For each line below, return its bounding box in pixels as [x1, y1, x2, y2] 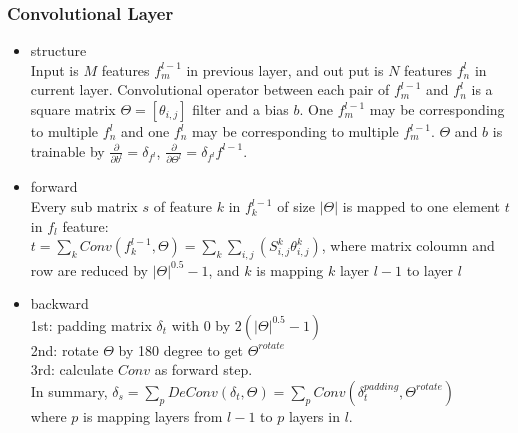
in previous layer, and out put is [186, 59, 384, 80]
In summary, [30, 380, 108, 401]
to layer [406, 259, 454, 280]
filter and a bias [192, 99, 289, 119]
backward [30, 293, 89, 314]
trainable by [30, 140, 105, 161]
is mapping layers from [82, 405, 223, 426]
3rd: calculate [30, 359, 114, 380]
